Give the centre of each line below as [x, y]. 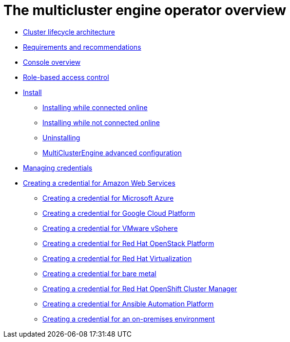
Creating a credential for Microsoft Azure [108, 198]
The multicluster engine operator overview [145, 10]
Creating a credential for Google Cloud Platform [119, 213]
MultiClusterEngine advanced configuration [112, 152]
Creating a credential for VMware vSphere [110, 228]
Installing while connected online [95, 107]
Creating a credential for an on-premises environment [129, 319]
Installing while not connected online [101, 122]
